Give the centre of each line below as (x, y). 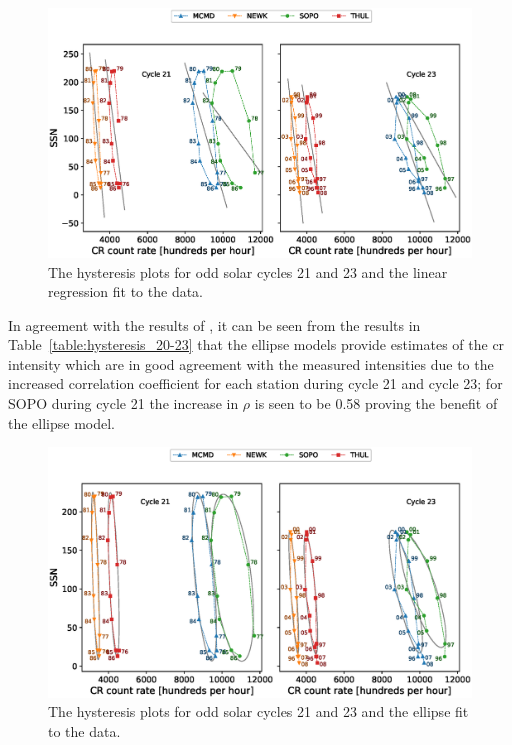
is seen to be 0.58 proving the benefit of (376, 403)
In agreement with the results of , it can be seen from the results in (214, 324)
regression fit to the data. (126, 291)
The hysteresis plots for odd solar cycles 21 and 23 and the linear (248, 271)
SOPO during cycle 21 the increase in (123, 403)
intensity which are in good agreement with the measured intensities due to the (251, 363)
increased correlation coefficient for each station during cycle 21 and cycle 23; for (255, 383)
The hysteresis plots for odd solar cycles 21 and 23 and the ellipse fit (258, 711)
